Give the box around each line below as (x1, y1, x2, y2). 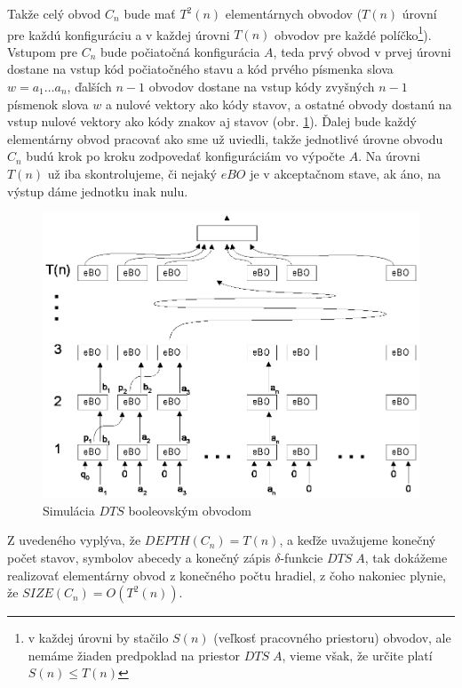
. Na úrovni (358, 147, 420, 165)
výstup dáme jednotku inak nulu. (7, 181, 188, 200)
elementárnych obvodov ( (225, 4, 362, 22)
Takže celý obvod (7, 4, 101, 22)
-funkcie (280, 548, 323, 566)
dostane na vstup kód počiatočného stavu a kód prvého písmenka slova (7, 60, 394, 78)
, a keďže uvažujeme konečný (279, 531, 436, 549)
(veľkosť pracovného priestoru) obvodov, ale (213, 628, 451, 647)
